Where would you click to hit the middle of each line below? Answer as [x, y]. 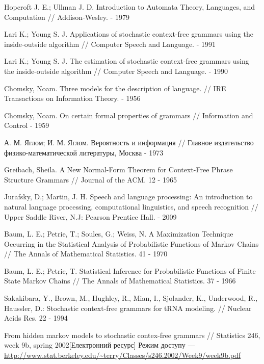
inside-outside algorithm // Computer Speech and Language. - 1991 [110, 44]
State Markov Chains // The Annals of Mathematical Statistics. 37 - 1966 [120, 281]
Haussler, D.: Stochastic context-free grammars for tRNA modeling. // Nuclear [128, 308]
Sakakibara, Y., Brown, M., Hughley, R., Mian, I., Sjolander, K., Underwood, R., [131, 298]
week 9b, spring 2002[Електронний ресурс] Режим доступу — [100, 345]
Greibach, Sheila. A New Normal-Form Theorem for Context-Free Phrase [118, 170]
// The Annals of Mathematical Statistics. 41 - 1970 [86, 254]
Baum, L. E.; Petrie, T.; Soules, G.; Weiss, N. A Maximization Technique [119, 234]
